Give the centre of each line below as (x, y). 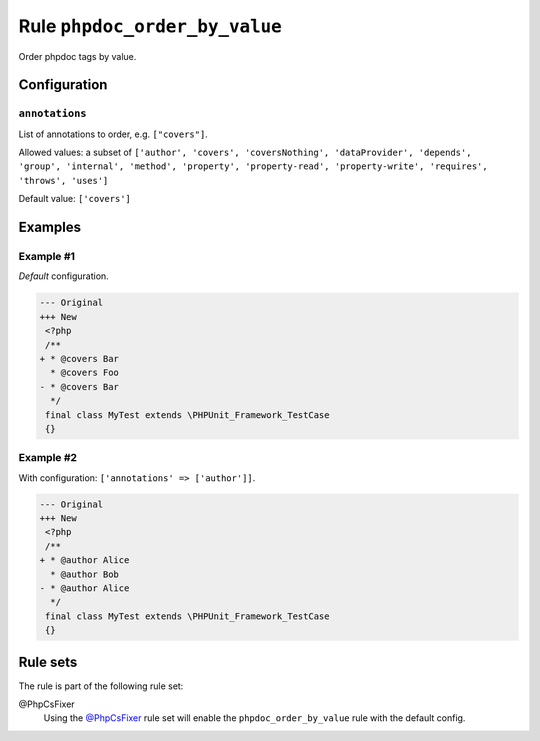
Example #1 (46, 257)
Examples (50, 227)
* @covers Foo (85, 373)
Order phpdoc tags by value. (77, 56)
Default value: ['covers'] (75, 199)
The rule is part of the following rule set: (101, 686)
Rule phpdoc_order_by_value (150, 26)
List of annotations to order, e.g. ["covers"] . (113, 134)
